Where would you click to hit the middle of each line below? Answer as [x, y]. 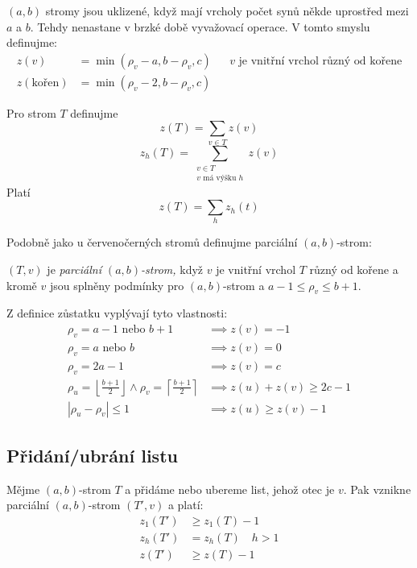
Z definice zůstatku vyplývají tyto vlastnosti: [117, 313]
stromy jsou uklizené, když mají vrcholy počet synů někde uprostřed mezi [227, 10]
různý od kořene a [354, 269]
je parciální [74, 269]
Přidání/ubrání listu [92, 455]
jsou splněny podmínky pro [117, 285]
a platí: [186, 505]
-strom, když [172, 269]
